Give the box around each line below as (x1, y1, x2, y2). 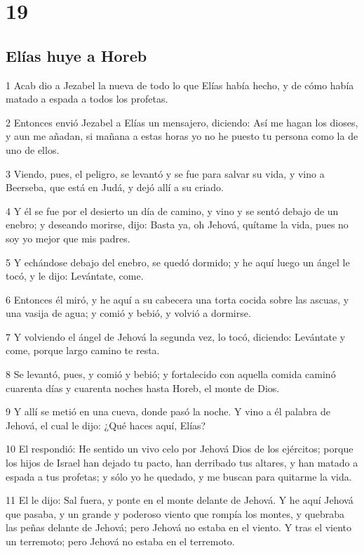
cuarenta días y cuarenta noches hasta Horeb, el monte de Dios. (6, 380, 280, 395)
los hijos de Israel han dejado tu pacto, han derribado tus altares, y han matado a (6, 455, 358, 470)
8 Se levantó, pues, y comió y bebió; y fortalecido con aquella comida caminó (6, 367, 336, 382)
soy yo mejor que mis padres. (6, 230, 130, 245)
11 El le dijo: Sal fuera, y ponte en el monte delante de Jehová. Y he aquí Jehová (6, 493, 353, 507)
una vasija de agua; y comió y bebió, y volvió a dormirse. (6, 306, 251, 320)
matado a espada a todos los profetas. (6, 91, 168, 106)
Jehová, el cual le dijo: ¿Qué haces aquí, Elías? (6, 417, 206, 432)
